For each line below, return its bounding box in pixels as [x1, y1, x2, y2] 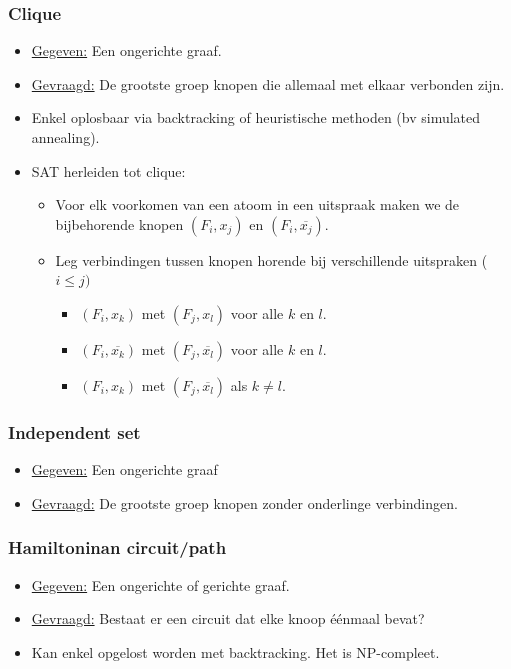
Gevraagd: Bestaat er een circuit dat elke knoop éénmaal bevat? [31, 608, 425, 629]
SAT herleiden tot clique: [31, 160, 186, 181]
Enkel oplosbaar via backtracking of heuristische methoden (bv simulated [31, 107, 481, 128]
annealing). [31, 127, 100, 147]
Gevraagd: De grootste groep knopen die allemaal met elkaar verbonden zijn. [31, 73, 505, 94]
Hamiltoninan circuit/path [8, 535, 227, 560]
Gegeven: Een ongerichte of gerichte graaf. [31, 574, 290, 595]
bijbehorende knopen [55, 213, 184, 234]
